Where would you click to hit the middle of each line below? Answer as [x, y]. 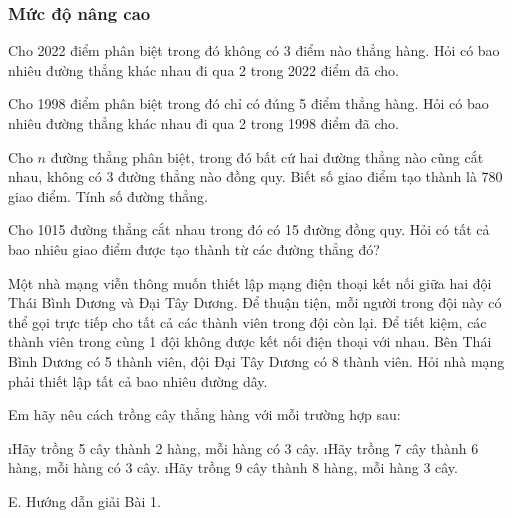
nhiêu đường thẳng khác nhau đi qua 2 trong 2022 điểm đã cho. [203, 69]
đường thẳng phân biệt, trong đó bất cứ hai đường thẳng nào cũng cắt [267, 156]
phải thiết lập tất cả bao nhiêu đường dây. [138, 380]
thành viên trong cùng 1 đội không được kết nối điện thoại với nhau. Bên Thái [250, 341]
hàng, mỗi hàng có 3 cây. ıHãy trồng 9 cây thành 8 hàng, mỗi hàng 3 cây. [233, 467]
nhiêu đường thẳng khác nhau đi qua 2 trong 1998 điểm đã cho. [203, 123]
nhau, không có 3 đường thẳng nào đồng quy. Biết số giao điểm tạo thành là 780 [255, 176]
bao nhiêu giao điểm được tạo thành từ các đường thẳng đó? [194, 248]
